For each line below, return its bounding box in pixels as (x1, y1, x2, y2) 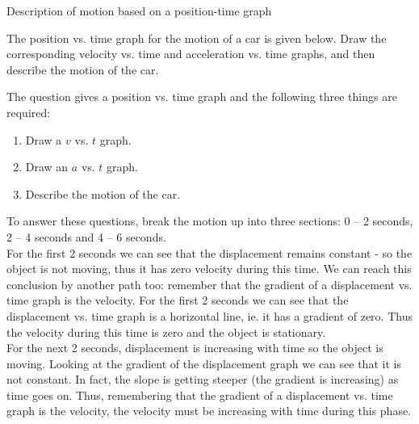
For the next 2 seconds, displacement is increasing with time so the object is (6, 339, 383, 356)
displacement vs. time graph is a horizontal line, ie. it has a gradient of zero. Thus (6, 307, 413, 324)
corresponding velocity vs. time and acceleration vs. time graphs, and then (6, 45, 375, 62)
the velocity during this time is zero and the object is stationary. (6, 323, 326, 340)
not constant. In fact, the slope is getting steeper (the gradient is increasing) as (6, 371, 399, 388)
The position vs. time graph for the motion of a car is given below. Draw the (6, 29, 387, 46)
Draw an (25, 158, 69, 175)
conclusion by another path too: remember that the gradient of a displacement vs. (6, 275, 413, 292)
